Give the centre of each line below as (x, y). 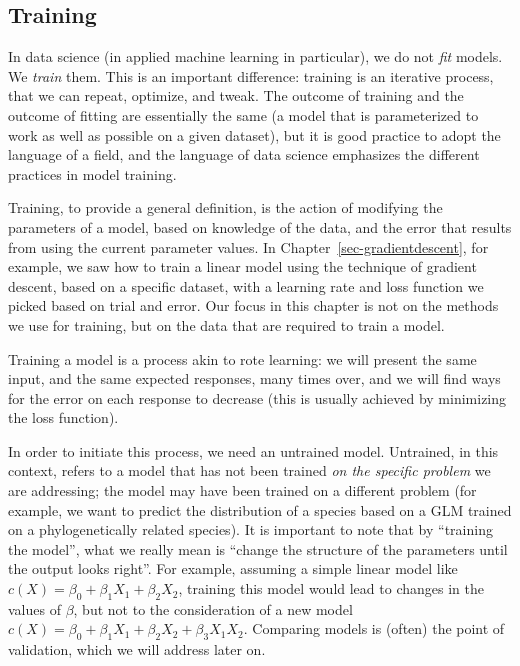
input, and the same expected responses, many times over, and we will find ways (254, 378)
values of (34, 608)
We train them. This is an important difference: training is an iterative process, (251, 75)
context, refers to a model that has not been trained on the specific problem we (249, 470)
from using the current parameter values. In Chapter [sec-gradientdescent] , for (248, 246)
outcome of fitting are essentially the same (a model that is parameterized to (243, 114)
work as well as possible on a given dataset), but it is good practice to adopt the (254, 134)
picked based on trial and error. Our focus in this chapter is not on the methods (253, 305)
